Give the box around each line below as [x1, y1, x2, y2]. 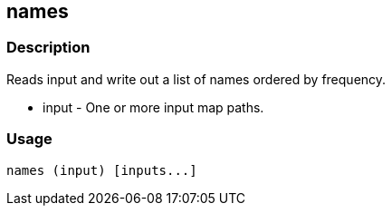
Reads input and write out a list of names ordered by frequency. [6, 71, 387, 87]
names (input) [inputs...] [6, 162, 197, 178]
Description [6, 38, 91, 57]
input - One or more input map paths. [43, 99, 264, 115]
